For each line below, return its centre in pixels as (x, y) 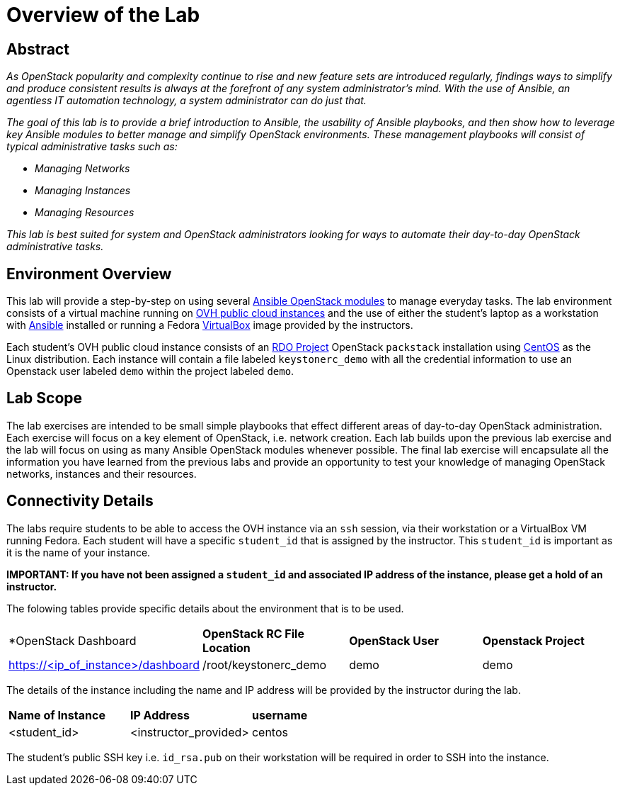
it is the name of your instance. (79, 552)
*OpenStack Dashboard (73, 640)
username (280, 715)
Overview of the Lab (103, 15)
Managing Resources (85, 213)
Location (226, 647)
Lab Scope (45, 398)
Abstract (38, 49)
